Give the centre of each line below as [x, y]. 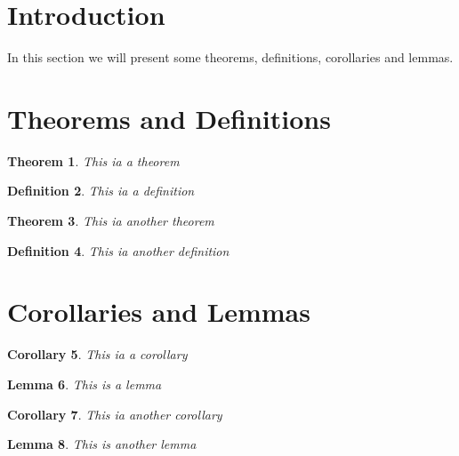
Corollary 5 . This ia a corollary [97, 354]
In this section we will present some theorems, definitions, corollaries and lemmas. [230, 57]
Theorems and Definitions [169, 118]
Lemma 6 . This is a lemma [85, 384]
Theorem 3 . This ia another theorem [111, 221]
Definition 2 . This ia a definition [101, 191]
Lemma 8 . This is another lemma [102, 444]
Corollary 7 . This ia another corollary [115, 414]
